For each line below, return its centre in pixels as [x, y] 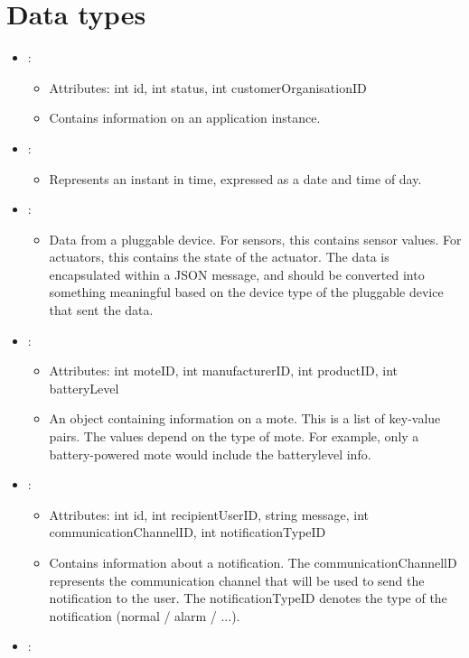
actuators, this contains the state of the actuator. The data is [219, 257]
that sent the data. [101, 310]
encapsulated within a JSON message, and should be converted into [237, 274]
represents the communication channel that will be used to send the [237, 580]
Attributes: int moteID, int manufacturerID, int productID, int [224, 371]
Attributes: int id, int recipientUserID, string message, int [209, 514]
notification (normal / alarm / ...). [145, 615]
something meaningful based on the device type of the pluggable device [246, 292]
